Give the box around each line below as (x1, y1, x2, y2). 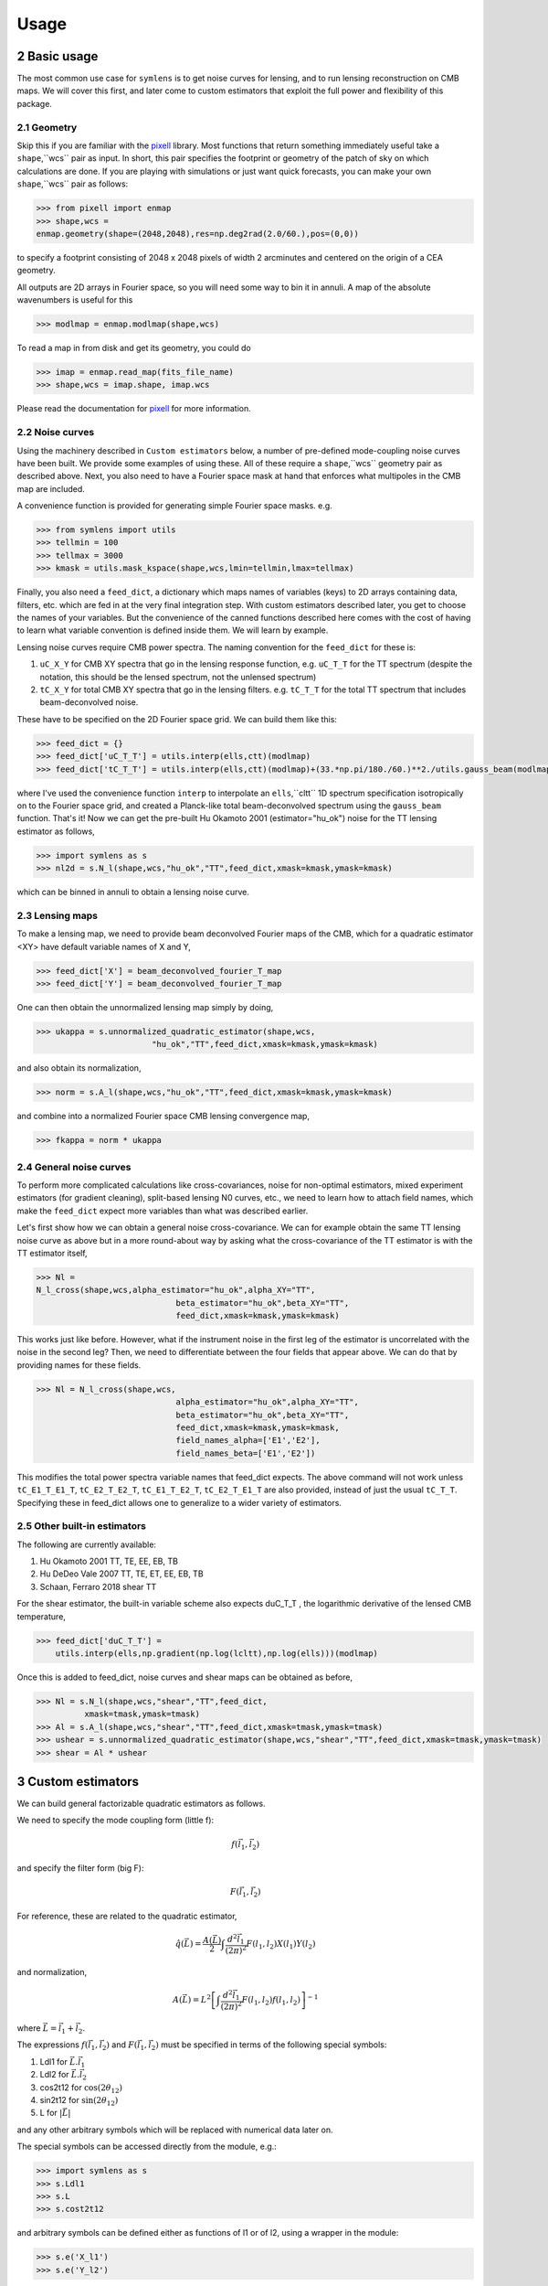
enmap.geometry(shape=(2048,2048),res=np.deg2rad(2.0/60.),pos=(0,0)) (36, 229, 360, 239)
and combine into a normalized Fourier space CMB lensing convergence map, (16, 1111, 311, 1122)
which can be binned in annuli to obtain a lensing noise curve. (16, 887, 250, 898)
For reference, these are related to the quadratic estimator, (16, 1910, 237, 1921)
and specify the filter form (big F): (16, 1863, 144, 1874)
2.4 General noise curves (16, 1160, 132, 1173)
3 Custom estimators (16, 1774, 140, 1789)
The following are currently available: (16, 1539, 157, 1550)
